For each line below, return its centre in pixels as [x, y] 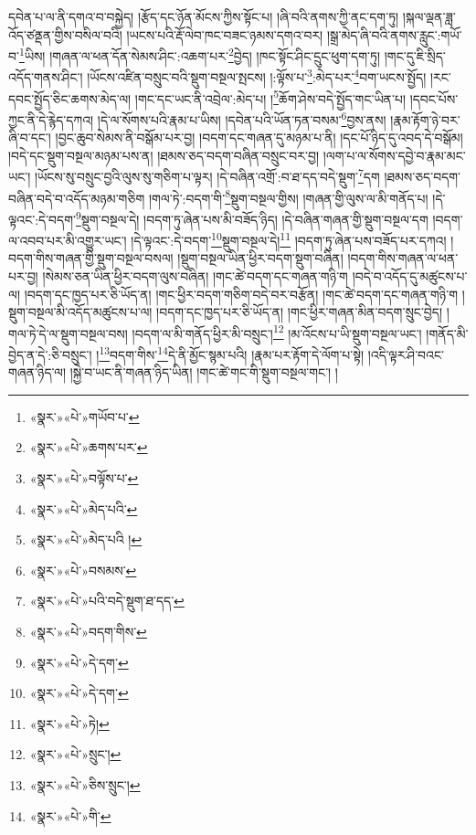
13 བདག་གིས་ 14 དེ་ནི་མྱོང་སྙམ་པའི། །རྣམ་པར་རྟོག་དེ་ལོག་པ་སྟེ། [232, 353]
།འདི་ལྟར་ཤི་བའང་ [406, 354]
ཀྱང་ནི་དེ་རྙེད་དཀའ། [51, 119]
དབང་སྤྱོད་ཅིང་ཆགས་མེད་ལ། [70, 98]
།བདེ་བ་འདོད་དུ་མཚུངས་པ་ [410, 275]
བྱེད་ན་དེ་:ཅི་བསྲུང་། [50, 354]
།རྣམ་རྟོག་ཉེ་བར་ [425, 119]
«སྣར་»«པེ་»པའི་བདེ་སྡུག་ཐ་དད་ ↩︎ [107, 601]
